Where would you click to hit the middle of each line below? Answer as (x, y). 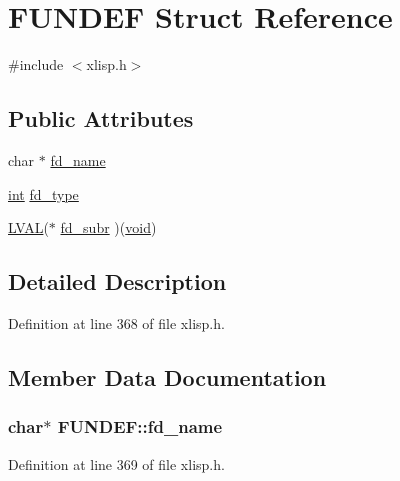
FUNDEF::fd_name (140, 426)
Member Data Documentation (167, 376)
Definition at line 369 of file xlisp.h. (116, 463)
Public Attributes (101, 118)
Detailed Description (117, 281)
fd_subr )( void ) (108, 227)
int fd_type (43, 193)
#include (36, 64)
